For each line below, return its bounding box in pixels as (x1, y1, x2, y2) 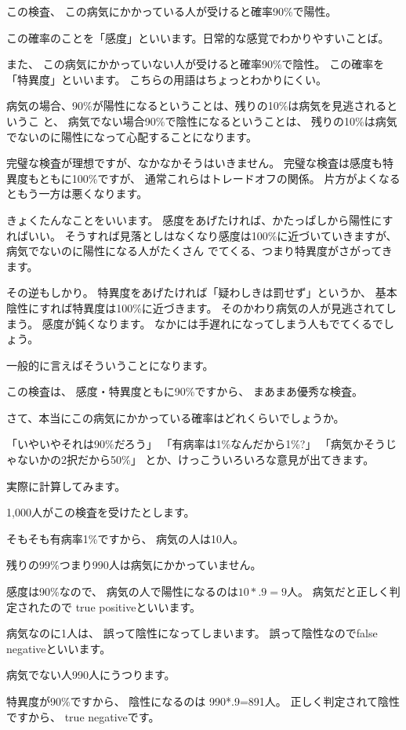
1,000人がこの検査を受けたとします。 (6, 504, 195, 520)
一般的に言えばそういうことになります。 (6, 356, 214, 373)
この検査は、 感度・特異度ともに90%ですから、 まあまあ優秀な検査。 (6, 383, 363, 400)
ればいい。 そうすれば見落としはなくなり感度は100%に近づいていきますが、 (6, 227, 397, 243)
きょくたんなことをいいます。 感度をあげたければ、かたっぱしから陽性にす (6, 211, 393, 228)
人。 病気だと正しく (286, 583, 390, 600)
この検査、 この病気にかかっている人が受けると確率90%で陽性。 (6, 3, 337, 19)
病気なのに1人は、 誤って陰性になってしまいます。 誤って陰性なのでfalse (6, 625, 378, 641)
